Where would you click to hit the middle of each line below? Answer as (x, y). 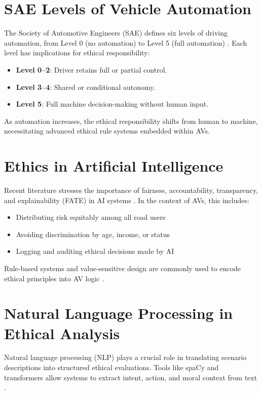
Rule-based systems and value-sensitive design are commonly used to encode (123, 268)
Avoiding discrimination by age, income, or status (93, 234)
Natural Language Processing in (119, 313)
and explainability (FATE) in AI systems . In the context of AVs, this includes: (127, 200)
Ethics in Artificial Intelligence (114, 166)
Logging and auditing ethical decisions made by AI (95, 251)
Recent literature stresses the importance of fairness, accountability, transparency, (131, 190)
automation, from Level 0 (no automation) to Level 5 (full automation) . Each (126, 42)
